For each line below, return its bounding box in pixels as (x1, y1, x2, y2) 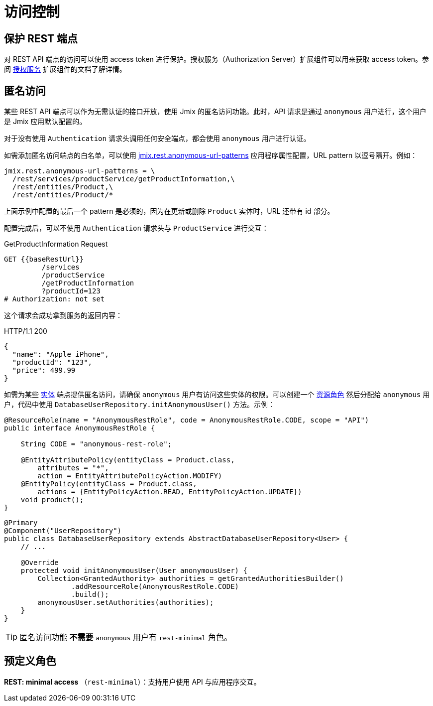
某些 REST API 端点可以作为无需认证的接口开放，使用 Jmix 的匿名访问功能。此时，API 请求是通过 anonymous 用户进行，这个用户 (4, 107, 427, 116)
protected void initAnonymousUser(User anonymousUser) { (20, 566, 247, 575)
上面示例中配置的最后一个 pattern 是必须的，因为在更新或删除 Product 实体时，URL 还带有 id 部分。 (4, 207, 334, 216)
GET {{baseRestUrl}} (4, 255, 84, 264)
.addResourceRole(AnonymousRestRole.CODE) (71, 582, 239, 591)
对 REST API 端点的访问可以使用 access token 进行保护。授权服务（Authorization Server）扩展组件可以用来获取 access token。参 (4, 55, 429, 64)
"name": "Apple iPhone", (12, 350, 109, 359)
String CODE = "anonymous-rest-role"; (20, 440, 172, 448)
